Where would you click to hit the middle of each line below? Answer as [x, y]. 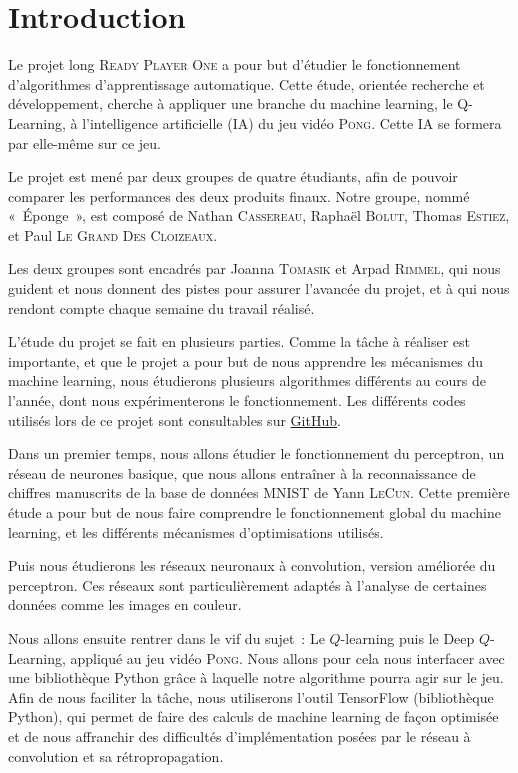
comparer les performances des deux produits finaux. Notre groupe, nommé [239, 195]
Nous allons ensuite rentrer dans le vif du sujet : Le [166, 637]
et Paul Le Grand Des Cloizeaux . [113, 234]
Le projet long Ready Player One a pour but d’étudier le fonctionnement [234, 64]
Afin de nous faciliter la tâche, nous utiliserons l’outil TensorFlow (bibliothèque [251, 696]
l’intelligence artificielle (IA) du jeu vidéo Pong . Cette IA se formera [292, 122]
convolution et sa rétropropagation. [116, 755]
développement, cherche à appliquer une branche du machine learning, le [230, 103]
